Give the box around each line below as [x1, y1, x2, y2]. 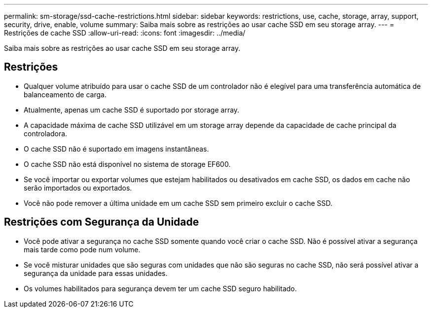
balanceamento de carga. [24, 90, 107, 99]
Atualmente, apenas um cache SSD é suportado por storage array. [24, 105, 240, 114]
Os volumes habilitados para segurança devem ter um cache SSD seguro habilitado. [24, 284, 297, 293]
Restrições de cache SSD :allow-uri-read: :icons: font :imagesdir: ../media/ [4, 29, 246, 37]
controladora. [24, 129, 68, 138]
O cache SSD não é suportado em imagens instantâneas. [24, 144, 209, 153]
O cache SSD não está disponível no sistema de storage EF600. [24, 159, 231, 168]
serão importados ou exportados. [24, 183, 132, 192]
